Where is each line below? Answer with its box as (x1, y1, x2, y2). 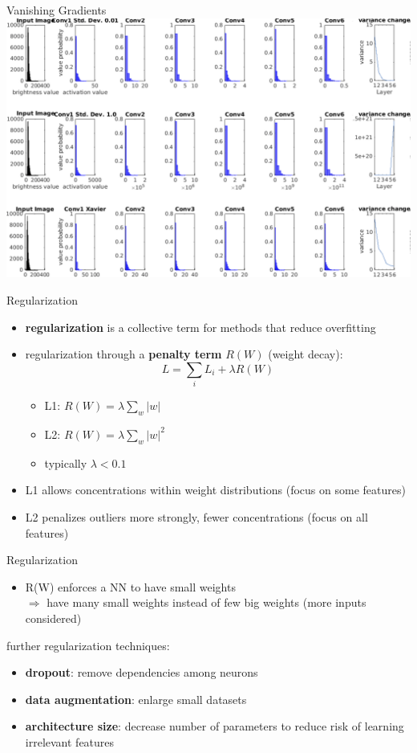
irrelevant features (25, 733, 115, 750)
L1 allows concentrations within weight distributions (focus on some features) (25, 481, 406, 498)
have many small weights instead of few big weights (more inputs (47, 594, 366, 611)
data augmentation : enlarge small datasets (25, 690, 247, 707)
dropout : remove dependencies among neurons (25, 664, 258, 681)
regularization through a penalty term (25, 346, 222, 362)
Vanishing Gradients (6, 2, 107, 18)
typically (44, 454, 87, 471)
